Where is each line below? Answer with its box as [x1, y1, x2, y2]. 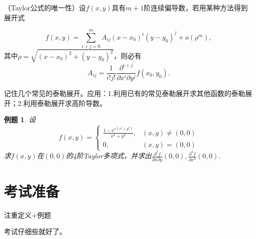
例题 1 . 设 [4, 114, 36, 125]
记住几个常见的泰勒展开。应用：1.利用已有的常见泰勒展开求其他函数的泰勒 [4, 88, 245, 98]
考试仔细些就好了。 [4, 226, 66, 237]
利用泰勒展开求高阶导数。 [23, 97, 106, 108]
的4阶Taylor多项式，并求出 [66, 150, 152, 161]
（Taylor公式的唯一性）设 [4, 2, 86, 12]
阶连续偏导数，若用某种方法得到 [144, 2, 248, 12]
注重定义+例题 [4, 209, 51, 220]
